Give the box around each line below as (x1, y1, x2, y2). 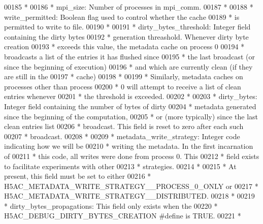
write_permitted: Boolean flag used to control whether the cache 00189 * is (4, 11, 240, 22)
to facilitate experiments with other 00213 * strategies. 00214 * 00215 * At (4, 161, 237, 171)
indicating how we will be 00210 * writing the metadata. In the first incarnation (4, 141, 253, 151)
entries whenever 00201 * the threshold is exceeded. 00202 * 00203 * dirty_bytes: (4, 91, 257, 102)
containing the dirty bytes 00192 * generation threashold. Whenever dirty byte (4, 31, 249, 42)
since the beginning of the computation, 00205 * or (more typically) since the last (4, 111, 258, 121)
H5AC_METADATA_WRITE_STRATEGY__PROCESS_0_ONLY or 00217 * (4, 180, 258, 191)
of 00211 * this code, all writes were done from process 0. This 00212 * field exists (4, 150, 259, 161)
